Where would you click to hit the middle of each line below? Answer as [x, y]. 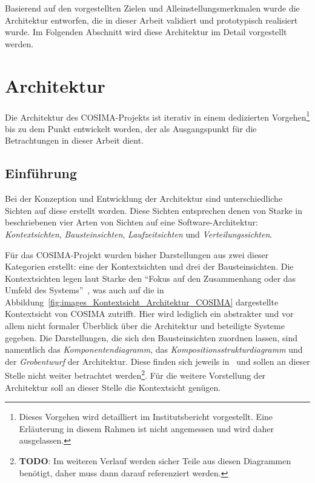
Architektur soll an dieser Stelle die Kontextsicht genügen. [113, 387]
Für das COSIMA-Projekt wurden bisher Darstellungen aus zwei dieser [137, 254]
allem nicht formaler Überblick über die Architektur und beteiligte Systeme [145, 326]
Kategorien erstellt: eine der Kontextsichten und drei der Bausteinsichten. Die [149, 266]
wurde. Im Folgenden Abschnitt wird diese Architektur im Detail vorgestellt [146, 32]
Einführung [41, 173]
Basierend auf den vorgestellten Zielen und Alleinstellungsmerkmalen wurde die [152, 8]
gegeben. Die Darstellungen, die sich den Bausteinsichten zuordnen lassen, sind [151, 337]
